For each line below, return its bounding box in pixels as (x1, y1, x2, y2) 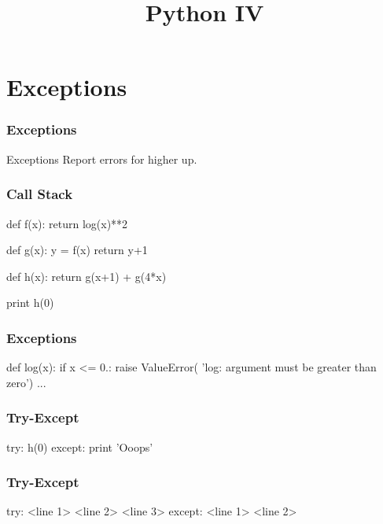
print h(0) (6, 294, 54, 311)
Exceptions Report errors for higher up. (6, 150, 197, 167)
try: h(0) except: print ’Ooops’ (6, 438, 153, 455)
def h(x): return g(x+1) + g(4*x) (6, 268, 167, 284)
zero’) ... (6, 374, 46, 390)
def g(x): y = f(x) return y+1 (6, 242, 148, 258)
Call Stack (6, 184, 73, 204)
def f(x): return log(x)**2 (6, 215, 128, 231)
